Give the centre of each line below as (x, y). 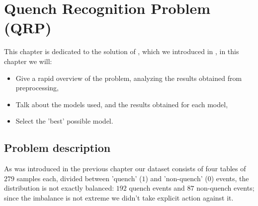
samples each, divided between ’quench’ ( (79, 178)
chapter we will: (28, 61)
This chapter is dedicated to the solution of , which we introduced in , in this (122, 51)
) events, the (230, 178)
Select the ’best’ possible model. (64, 121)
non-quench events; (225, 188)
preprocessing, (37, 88)
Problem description (57, 148)
